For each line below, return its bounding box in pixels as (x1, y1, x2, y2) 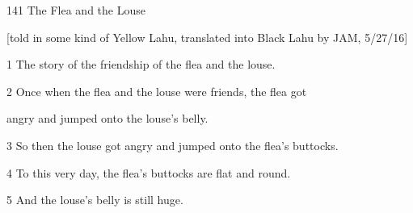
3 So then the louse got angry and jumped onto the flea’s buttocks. (6, 136, 339, 153)
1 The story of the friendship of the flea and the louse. (6, 56, 276, 73)
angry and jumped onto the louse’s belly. (6, 110, 209, 127)
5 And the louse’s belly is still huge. (6, 191, 183, 208)
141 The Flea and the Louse (6, 2, 145, 18)
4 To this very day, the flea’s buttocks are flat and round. (6, 164, 291, 181)
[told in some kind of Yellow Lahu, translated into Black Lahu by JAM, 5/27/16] (6, 28, 408, 45)
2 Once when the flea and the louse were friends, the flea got (6, 82, 307, 99)
